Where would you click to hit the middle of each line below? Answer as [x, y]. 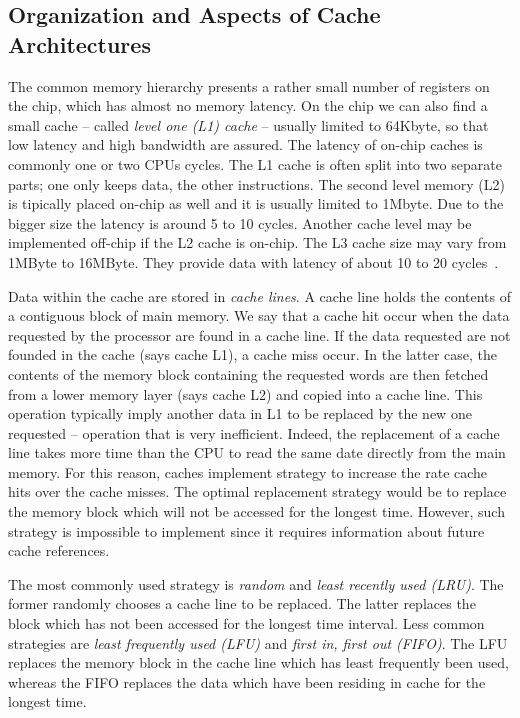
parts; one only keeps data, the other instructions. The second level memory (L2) [256, 183]
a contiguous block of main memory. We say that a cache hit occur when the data [259, 315]
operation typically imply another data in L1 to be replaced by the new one [240, 413]
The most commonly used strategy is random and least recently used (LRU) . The [256, 583]
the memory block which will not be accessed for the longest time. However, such [256, 511]
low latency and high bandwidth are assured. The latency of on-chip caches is [245, 144]
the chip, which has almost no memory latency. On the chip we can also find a [248, 105]
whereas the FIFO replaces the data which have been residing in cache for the [247, 681]
